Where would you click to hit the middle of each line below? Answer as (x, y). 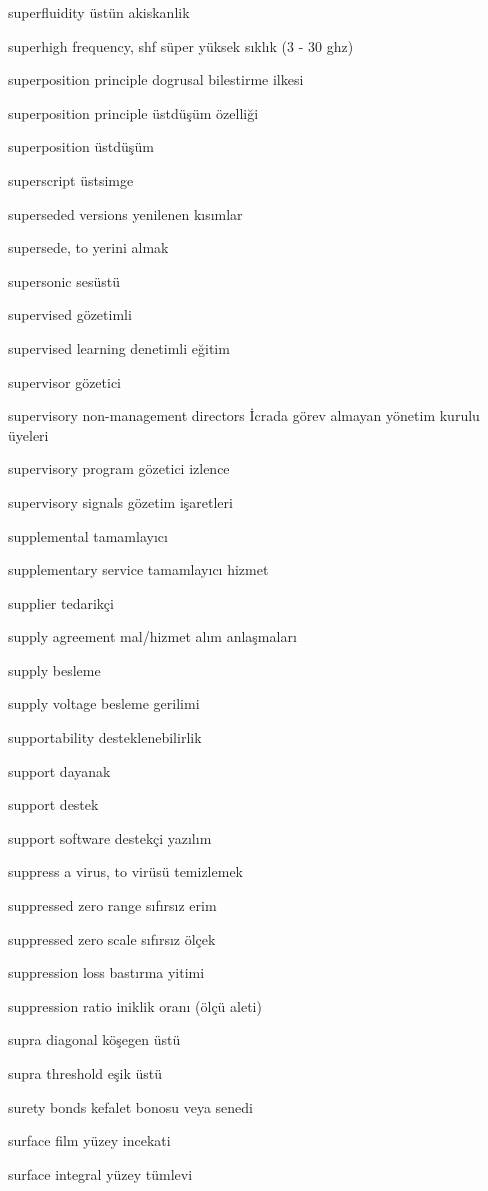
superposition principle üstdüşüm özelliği (133, 112)
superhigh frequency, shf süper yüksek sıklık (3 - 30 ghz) (181, 45)
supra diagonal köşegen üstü (94, 1039)
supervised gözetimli (70, 314)
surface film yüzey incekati (89, 1140)
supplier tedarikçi (61, 602)
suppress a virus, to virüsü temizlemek (125, 871)
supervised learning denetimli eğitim (119, 347)
